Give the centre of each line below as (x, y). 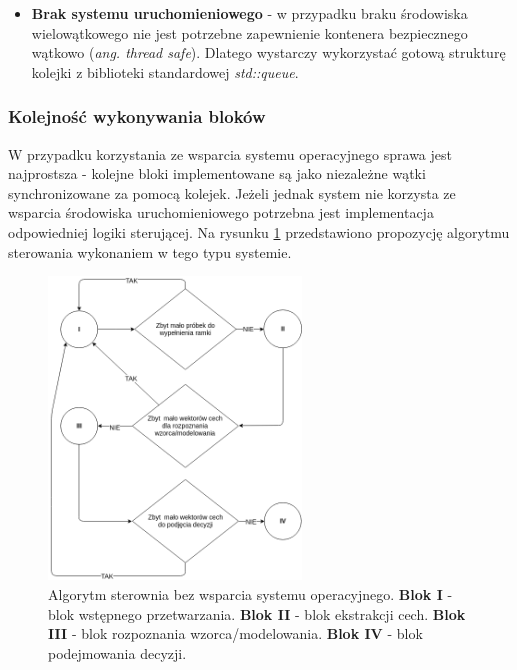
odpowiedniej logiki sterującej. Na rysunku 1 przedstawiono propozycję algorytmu (259, 231)
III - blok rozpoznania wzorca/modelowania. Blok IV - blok (235, 633)
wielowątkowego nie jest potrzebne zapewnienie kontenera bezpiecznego (249, 32)
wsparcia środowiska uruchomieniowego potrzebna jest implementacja (221, 212)
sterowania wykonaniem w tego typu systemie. (150, 251)
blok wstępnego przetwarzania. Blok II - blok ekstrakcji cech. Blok (257, 613)
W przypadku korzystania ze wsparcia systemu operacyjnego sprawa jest (230, 153)
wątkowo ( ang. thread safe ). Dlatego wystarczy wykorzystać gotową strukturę (268, 52)
